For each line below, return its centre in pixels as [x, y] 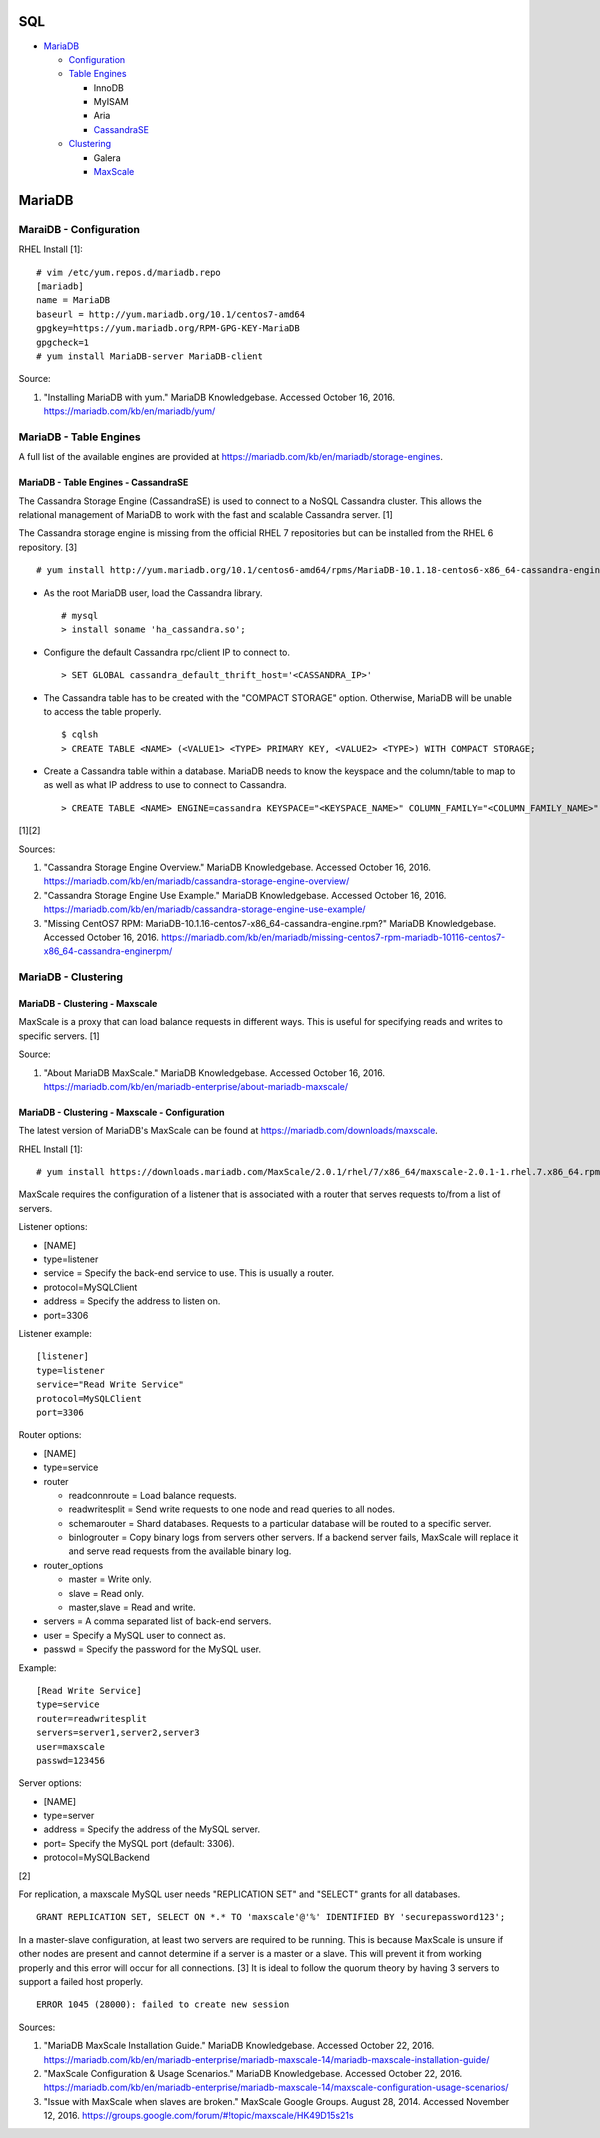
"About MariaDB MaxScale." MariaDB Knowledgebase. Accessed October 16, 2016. [214, 1072]
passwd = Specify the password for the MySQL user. [152, 1649]
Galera [107, 157]
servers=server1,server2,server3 [118, 1733]
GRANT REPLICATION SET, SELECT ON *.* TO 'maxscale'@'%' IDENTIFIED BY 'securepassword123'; [271, 1917]
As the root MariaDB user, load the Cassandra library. [153, 592]
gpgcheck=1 [63, 342]
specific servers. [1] [59, 1036]
